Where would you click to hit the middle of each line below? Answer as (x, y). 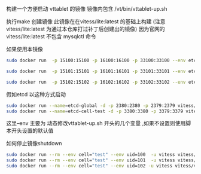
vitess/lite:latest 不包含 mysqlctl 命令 (51, 36)
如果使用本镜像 (25, 49)
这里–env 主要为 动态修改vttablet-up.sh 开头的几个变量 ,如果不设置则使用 (96, 123)
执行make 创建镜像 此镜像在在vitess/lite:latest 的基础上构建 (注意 (86, 22)
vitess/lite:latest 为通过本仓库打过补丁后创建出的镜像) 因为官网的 (86, 29)
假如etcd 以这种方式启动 (36, 94)
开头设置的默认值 (32, 131)
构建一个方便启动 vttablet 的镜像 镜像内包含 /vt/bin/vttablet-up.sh (87, 9)
